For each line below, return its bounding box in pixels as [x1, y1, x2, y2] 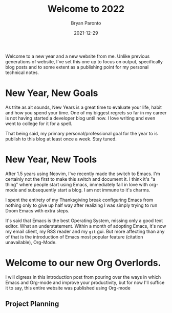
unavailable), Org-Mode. [5, 239, 57, 245]
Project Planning [5, 300, 59, 308]
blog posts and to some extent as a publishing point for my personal [5, 64, 149, 70]
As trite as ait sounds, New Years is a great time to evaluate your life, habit [5, 104, 162, 110]
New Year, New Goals [5, 87, 98, 99]
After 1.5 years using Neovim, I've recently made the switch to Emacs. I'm [5, 171, 160, 177]
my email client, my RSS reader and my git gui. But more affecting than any [5, 228, 165, 234]
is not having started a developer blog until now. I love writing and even [5, 115, 156, 121]
